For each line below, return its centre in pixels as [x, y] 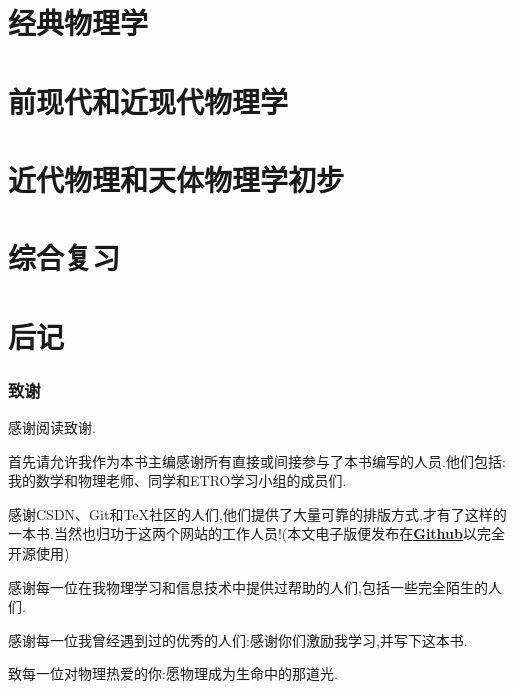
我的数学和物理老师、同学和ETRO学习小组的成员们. [177, 480]
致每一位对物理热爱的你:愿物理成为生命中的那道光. [173, 673]
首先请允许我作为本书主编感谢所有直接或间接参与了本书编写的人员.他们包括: [257, 460]
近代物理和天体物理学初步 [176, 178]
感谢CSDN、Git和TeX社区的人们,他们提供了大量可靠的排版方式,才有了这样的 [257, 513]
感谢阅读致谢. [52, 427]
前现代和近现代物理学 [148, 100]
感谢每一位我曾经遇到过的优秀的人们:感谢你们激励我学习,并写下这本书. [238, 639]
